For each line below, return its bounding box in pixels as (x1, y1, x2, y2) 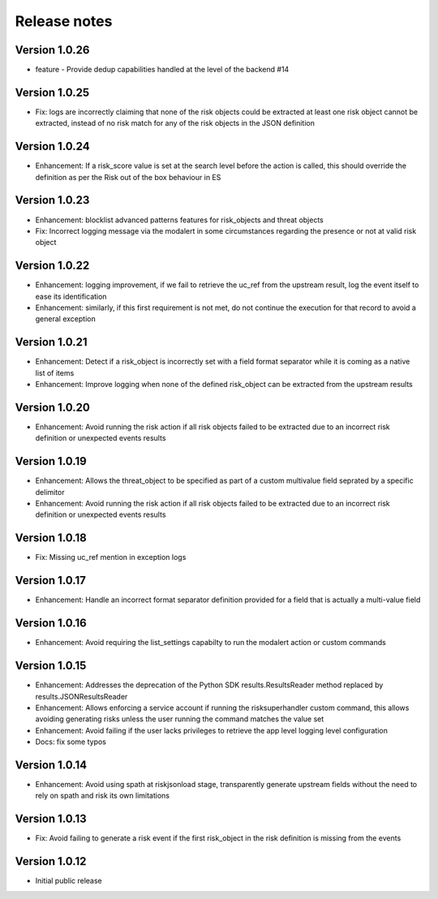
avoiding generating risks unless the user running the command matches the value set (35, 714, 324, 724)
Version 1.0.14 (15, 758, 88, 772)
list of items (35, 368, 75, 377)
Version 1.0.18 (15, 531, 87, 545)
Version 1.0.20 (15, 400, 91, 414)
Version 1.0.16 (15, 617, 87, 630)
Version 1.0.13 (15, 812, 87, 826)
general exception (35, 314, 97, 324)
